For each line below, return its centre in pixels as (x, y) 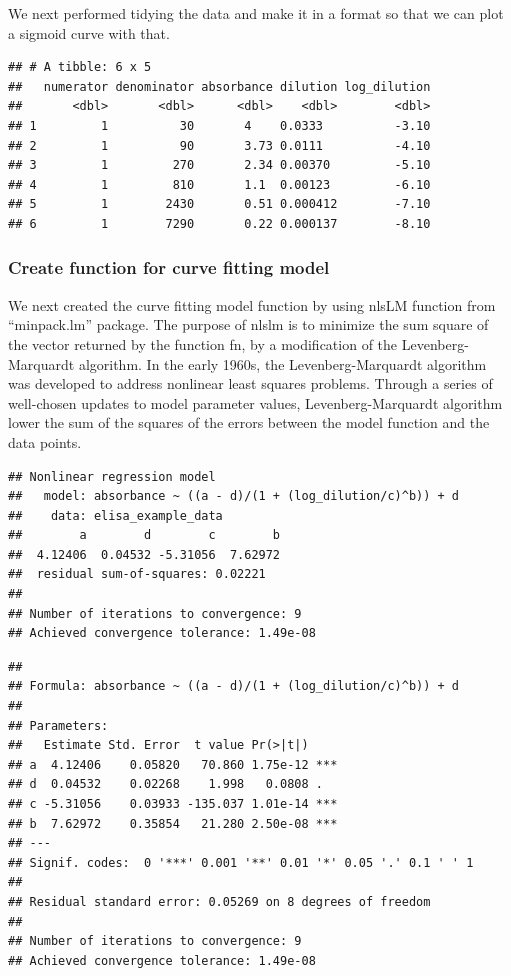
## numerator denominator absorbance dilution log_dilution (219, 86)
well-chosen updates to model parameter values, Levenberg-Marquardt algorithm (255, 402)
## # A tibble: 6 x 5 (80, 67)
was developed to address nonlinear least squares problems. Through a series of (250, 383)
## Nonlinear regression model (112, 476)
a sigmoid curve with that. (89, 32)
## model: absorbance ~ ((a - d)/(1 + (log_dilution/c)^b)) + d (234, 496)
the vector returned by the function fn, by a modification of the (203, 343)
